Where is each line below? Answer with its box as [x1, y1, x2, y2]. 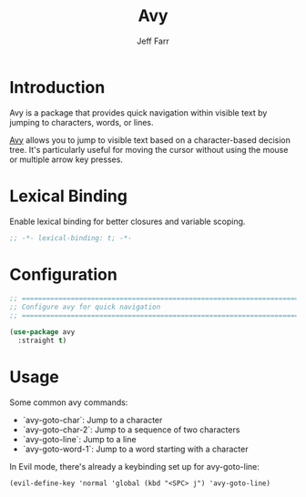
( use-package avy [9, 328, 76, 337]
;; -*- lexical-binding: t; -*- [9, 233, 132, 242]
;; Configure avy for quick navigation [9, 302, 161, 312]
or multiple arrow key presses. [9, 154, 123, 165]
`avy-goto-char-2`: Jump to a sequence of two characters [22, 424, 240, 435]
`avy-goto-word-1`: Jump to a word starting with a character [22, 443, 249, 454]
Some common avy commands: [9, 397, 128, 408]
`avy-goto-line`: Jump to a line [22, 433, 137, 444]
